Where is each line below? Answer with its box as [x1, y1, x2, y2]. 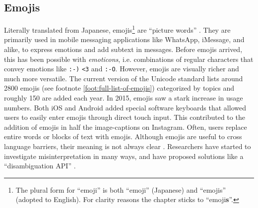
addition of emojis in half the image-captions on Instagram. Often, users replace [4, 121, 247, 132]
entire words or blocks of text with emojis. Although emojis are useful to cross [4, 131, 242, 142]
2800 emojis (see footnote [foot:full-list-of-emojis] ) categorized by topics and [4, 83, 234, 93]
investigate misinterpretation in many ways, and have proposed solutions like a [4, 151, 244, 161]
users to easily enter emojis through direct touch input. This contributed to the [4, 112, 245, 122]
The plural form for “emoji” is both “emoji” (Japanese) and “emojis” [15, 184, 226, 195]
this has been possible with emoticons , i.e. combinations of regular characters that [4, 53, 254, 64]
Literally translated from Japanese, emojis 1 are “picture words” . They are [4, 23, 231, 35]
